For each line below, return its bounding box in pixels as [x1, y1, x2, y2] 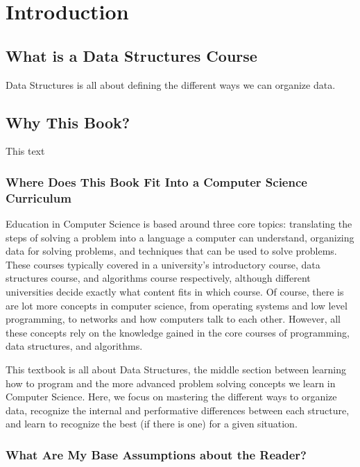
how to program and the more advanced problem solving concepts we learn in [6, 375, 336, 390]
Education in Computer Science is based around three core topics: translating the [6, 216, 352, 231]
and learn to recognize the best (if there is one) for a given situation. [6, 416, 298, 431]
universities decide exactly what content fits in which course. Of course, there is [6, 285, 344, 299]
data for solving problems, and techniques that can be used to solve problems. [6, 244, 337, 258]
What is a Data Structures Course [6, 44, 257, 66]
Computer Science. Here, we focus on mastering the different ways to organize [6, 389, 337, 404]
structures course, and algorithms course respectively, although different [6, 271, 311, 285]
